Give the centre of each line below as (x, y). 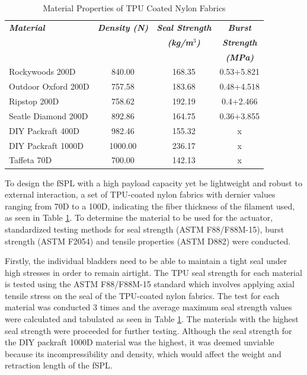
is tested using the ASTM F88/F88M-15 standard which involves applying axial (150, 284)
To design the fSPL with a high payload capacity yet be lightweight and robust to (153, 182)
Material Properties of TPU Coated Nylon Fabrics (134, 8)
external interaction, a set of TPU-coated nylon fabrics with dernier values (140, 194)
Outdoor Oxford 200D (49, 86)
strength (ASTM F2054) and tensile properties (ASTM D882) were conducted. (148, 241)
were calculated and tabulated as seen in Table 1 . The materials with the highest (152, 319)
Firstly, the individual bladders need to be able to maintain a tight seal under (146, 261)
